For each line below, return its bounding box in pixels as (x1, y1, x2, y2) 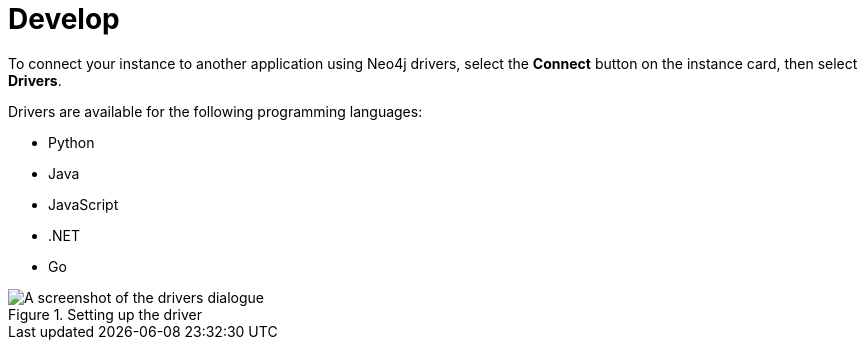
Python (48, 133, 95, 151)
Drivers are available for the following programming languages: (8, 102, 423, 120)
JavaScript (48, 195, 119, 213)
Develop (8, 2, 120, 36)
